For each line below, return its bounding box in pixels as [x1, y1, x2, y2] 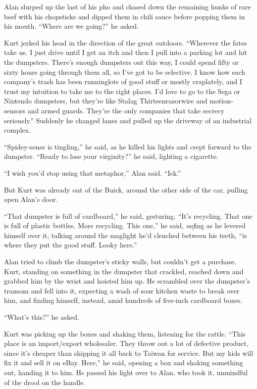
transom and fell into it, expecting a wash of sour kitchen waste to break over [4, 285, 240, 295]
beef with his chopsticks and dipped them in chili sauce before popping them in [4, 11, 245, 21]
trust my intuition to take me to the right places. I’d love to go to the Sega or [4, 86, 241, 96]
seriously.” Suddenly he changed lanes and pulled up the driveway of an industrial [4, 115, 252, 125]
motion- [209, 96, 233, 106]
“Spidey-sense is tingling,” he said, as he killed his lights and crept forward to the [4, 141, 252, 151]
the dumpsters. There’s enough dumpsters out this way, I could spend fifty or [4, 56, 239, 67]
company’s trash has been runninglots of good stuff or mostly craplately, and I [4, 76, 242, 87]
